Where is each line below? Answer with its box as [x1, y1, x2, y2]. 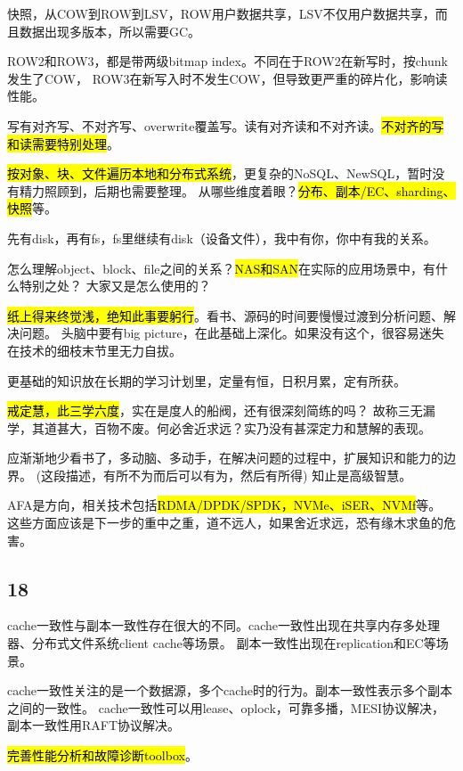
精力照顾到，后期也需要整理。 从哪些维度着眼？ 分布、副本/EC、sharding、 [19, 181, 456, 200]
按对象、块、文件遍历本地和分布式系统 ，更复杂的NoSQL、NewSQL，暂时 [7, 164, 433, 183]
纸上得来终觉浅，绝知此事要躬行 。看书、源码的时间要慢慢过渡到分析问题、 [7, 306, 443, 324]
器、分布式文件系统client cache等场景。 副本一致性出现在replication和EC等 [7, 634, 436, 652]
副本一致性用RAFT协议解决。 [7, 716, 181, 734]
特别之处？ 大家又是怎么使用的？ [19, 276, 211, 295]
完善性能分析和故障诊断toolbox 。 [7, 746, 198, 765]
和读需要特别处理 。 [7, 134, 119, 152]
